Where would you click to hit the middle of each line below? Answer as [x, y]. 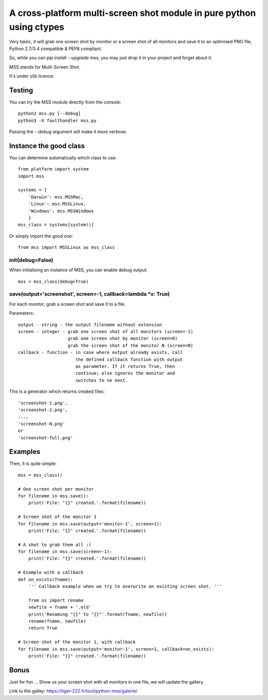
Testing [21, 90]
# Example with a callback [51, 572]
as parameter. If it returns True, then [125, 366]
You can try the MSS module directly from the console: [65, 102]
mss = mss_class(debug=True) [53, 281]
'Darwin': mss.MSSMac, [56, 197]
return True [43, 628]
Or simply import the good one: [41, 236]
